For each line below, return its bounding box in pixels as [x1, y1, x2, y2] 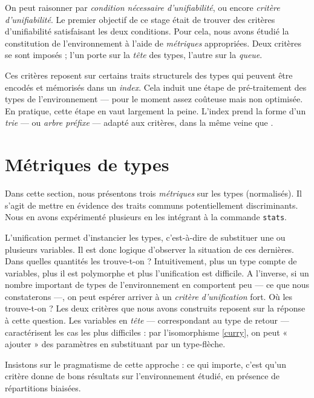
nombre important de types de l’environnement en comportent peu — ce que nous [5, 278, 310, 291]
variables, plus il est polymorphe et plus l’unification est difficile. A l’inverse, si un [5, 266, 309, 279]
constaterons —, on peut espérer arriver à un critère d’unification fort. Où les [5, 290, 293, 302]
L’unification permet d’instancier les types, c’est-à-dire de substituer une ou [5, 230, 286, 243]
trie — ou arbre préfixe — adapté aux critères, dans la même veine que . [5, 116, 273, 129]
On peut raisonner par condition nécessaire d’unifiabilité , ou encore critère [5, 1, 280, 13]
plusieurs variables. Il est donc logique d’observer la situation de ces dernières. [5, 243, 295, 255]
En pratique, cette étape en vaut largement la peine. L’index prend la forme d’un [5, 104, 306, 117]
